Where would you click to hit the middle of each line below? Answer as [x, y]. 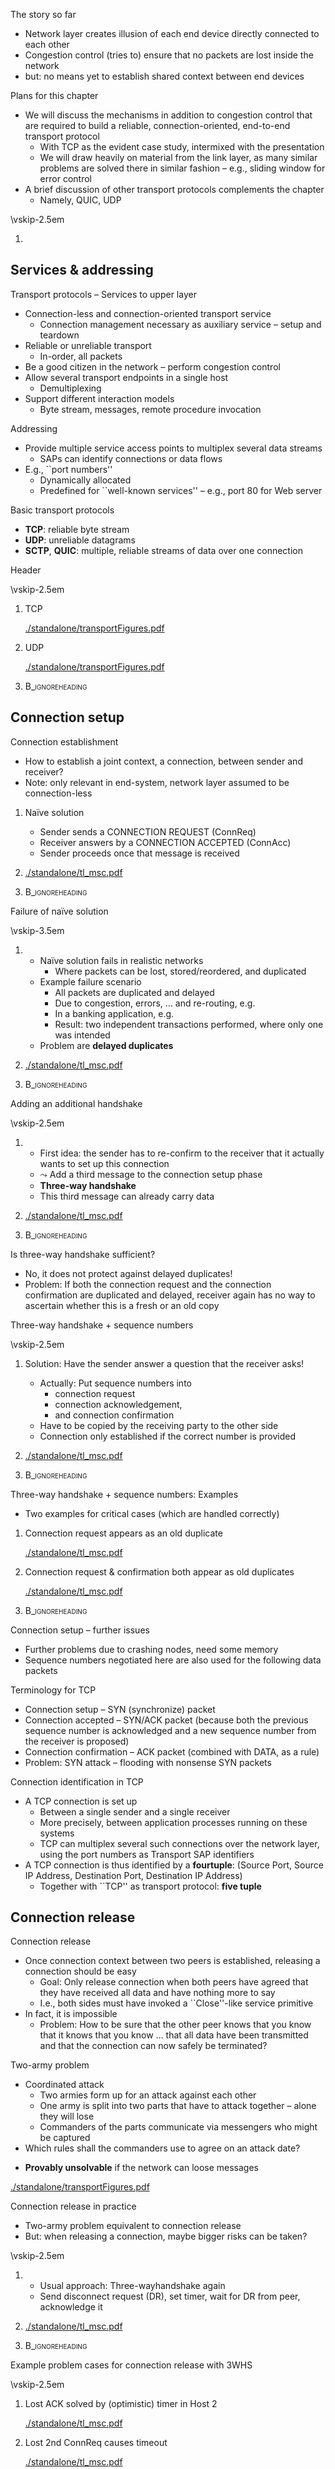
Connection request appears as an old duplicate [123, 1533]
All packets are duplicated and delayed [134, 992]
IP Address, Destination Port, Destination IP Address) [133, 1875]
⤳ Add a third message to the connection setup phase [151, 1174]
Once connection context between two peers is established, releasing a [172, 1961]
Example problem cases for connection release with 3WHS [131, 2365]
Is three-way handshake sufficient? [83, 1254]
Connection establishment [64, 741]
